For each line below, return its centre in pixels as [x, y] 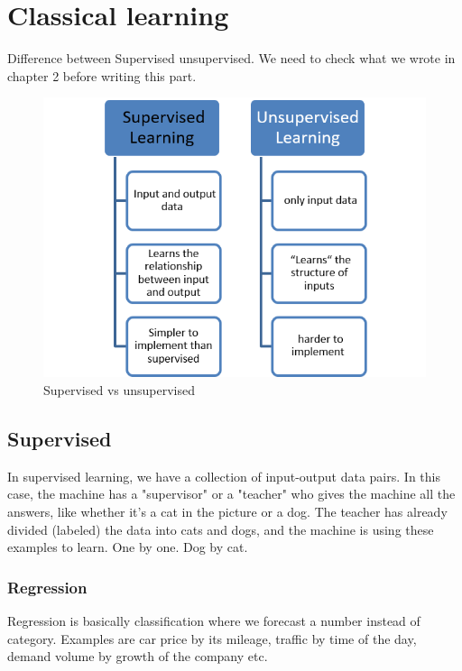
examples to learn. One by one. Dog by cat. [128, 547]
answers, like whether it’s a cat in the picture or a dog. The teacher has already [227, 511]
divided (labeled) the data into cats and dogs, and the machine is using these [221, 529]
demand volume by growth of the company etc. [138, 656]
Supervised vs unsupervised [120, 389]
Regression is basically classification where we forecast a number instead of [214, 620]
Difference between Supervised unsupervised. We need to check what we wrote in [231, 58]
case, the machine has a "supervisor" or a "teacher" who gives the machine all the [231, 494]
